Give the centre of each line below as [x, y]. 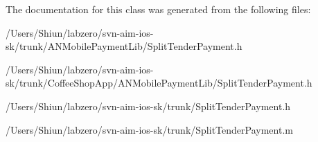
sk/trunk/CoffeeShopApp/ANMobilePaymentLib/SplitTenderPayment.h [159, 83]
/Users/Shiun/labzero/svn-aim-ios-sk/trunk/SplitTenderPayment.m [149, 129]
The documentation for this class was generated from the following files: [158, 9]
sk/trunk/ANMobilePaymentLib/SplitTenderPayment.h [124, 46]
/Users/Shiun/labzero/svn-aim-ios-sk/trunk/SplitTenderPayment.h [148, 106]
